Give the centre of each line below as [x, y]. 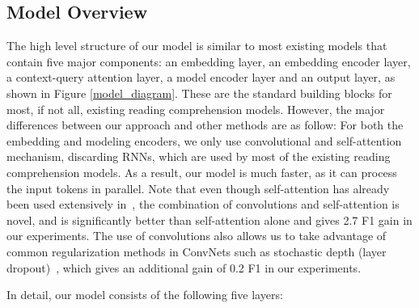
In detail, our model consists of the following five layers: [145, 295]
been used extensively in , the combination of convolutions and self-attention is [203, 204]
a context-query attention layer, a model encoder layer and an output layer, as [201, 77]
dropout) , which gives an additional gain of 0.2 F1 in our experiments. [184, 267]
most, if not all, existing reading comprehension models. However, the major [196, 109]
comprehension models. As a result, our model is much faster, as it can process [202, 172]
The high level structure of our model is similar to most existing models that [197, 46]
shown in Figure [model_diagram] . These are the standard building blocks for [199, 93]
